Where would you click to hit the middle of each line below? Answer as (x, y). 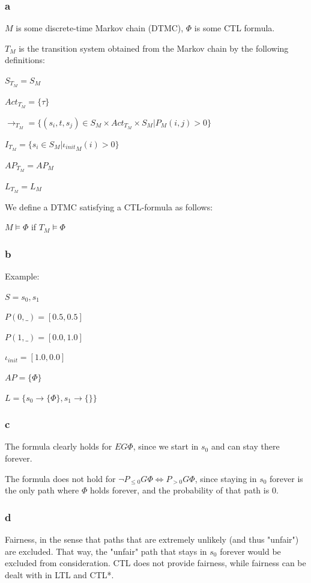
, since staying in (226, 478)
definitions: (25, 60)
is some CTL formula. (234, 28)
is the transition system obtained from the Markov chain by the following (154, 48)
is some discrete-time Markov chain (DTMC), (100, 28)
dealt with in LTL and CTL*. (59, 574)
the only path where (42, 490)
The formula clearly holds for (59, 446)
